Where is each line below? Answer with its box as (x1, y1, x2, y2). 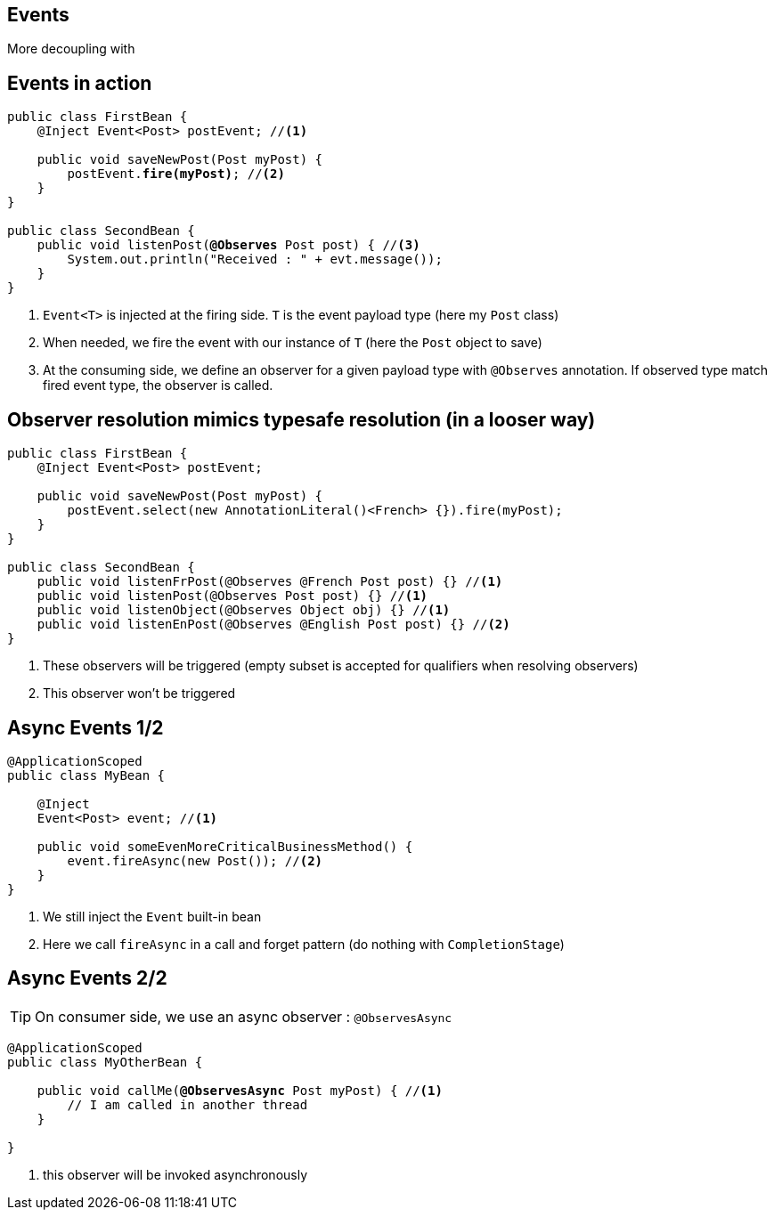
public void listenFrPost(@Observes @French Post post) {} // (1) (37, 574, 503, 589)
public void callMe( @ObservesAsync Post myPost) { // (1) (37, 1083, 443, 1098)
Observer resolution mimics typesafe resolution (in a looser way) (7, 408, 596, 431)
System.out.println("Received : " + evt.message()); (67, 252, 443, 267)
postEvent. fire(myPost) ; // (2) (67, 166, 285, 182)
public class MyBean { (7, 767, 166, 783)
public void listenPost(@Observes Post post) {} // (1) (37, 588, 428, 604)
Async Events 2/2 (7, 967, 167, 990)
